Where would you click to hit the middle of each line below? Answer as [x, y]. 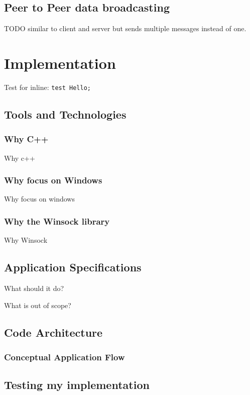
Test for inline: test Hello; [47, 87]
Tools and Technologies [65, 114]
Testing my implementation [77, 385]
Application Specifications [73, 267]
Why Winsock [26, 240]
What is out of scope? [38, 305]
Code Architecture [53, 332]
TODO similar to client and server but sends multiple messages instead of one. [125, 28]
